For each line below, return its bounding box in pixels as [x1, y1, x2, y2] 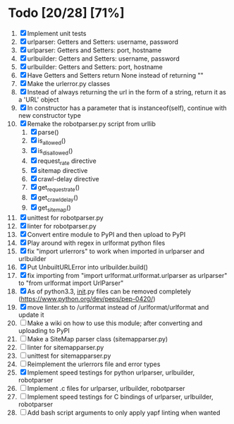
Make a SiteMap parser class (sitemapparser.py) [27, 334, 168, 343]
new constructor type [18, 111, 82, 119]
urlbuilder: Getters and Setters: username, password [27, 54, 180, 63]
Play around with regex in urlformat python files [27, 238, 166, 247]
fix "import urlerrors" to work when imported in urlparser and [27, 247, 205, 255]
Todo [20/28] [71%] [8, 5, 125, 21]
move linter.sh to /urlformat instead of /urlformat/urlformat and [27, 303, 209, 311]
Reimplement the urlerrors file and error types [27, 360, 161, 368]
